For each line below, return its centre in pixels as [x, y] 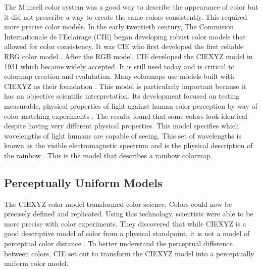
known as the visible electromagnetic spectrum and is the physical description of [128, 145]
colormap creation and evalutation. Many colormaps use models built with [119, 76]
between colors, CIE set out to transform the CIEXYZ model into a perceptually [129, 253]
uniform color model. [36, 263]
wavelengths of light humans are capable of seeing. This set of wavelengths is [123, 135]
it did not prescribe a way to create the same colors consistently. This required [126, 16]
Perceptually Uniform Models [83, 182]
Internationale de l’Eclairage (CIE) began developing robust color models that [125, 36]
